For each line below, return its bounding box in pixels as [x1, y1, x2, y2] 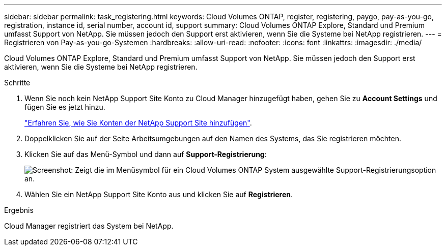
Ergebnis [4, 206, 34, 214]
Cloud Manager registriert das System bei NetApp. [4, 222, 174, 230]
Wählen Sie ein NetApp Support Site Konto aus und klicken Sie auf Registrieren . [24, 190, 293, 199]
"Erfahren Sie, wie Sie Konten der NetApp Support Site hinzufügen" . [24, 118, 252, 127]
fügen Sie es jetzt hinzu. [24, 103, 105, 111]
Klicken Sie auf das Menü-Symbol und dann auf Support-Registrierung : [24, 150, 267, 159]
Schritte [4, 78, 31, 87]
